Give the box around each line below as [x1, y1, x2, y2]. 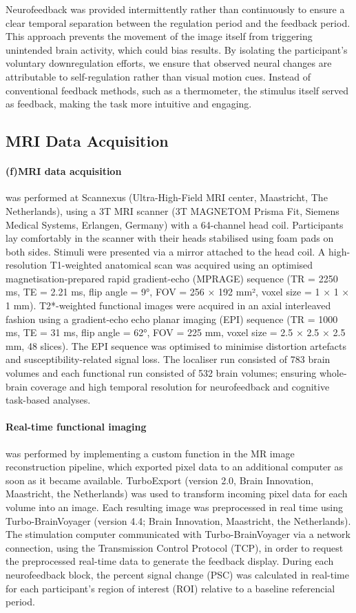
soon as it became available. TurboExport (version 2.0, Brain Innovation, [6, 472, 314, 487]
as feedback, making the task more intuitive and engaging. [6, 96, 252, 111]
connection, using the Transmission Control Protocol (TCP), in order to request [6, 540, 344, 554]
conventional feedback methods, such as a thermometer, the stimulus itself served [6, 83, 348, 97]
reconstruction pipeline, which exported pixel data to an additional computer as [6, 459, 343, 474]
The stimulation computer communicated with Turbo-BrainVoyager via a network [6, 527, 350, 541]
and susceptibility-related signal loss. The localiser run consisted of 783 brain [6, 352, 331, 366]
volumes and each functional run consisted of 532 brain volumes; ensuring [6, 366, 317, 380]
